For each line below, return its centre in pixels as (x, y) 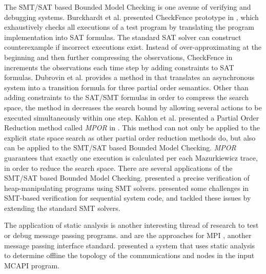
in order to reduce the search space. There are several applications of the (118, 168)
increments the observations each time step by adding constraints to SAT (119, 67)
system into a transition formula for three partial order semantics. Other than (126, 87)
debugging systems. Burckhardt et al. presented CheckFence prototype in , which (131, 17)
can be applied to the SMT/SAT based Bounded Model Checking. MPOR (120, 148)
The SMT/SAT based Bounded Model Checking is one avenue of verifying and (128, 7)
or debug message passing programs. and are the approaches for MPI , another (128, 235)
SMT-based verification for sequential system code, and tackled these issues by (128, 198)
